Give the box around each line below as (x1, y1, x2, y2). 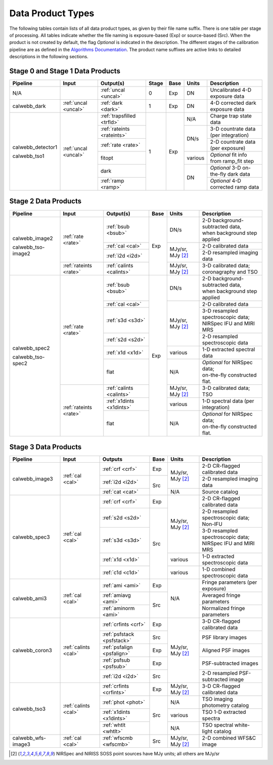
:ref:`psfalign (102, 643, 133, 651)
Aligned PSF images (202, 647, 250, 654)
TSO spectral (202, 721, 234, 729)
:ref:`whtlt (102, 721, 126, 729)
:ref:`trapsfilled (100, 112, 136, 119)
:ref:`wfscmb (102, 735, 133, 742)
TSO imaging (202, 696, 233, 703)
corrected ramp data (210, 184, 259, 191)
